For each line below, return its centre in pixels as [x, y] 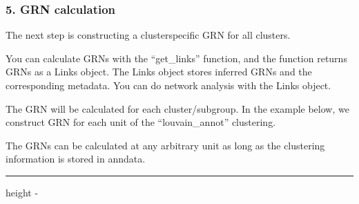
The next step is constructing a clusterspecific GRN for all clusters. [148, 35]
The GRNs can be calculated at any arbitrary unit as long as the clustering [165, 145]
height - [22, 192]
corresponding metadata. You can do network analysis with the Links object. [168, 85]
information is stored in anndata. [76, 159]
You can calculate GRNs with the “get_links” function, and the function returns [176, 58]
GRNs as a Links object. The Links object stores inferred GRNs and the [159, 72]
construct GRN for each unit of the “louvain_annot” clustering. [141, 122]
